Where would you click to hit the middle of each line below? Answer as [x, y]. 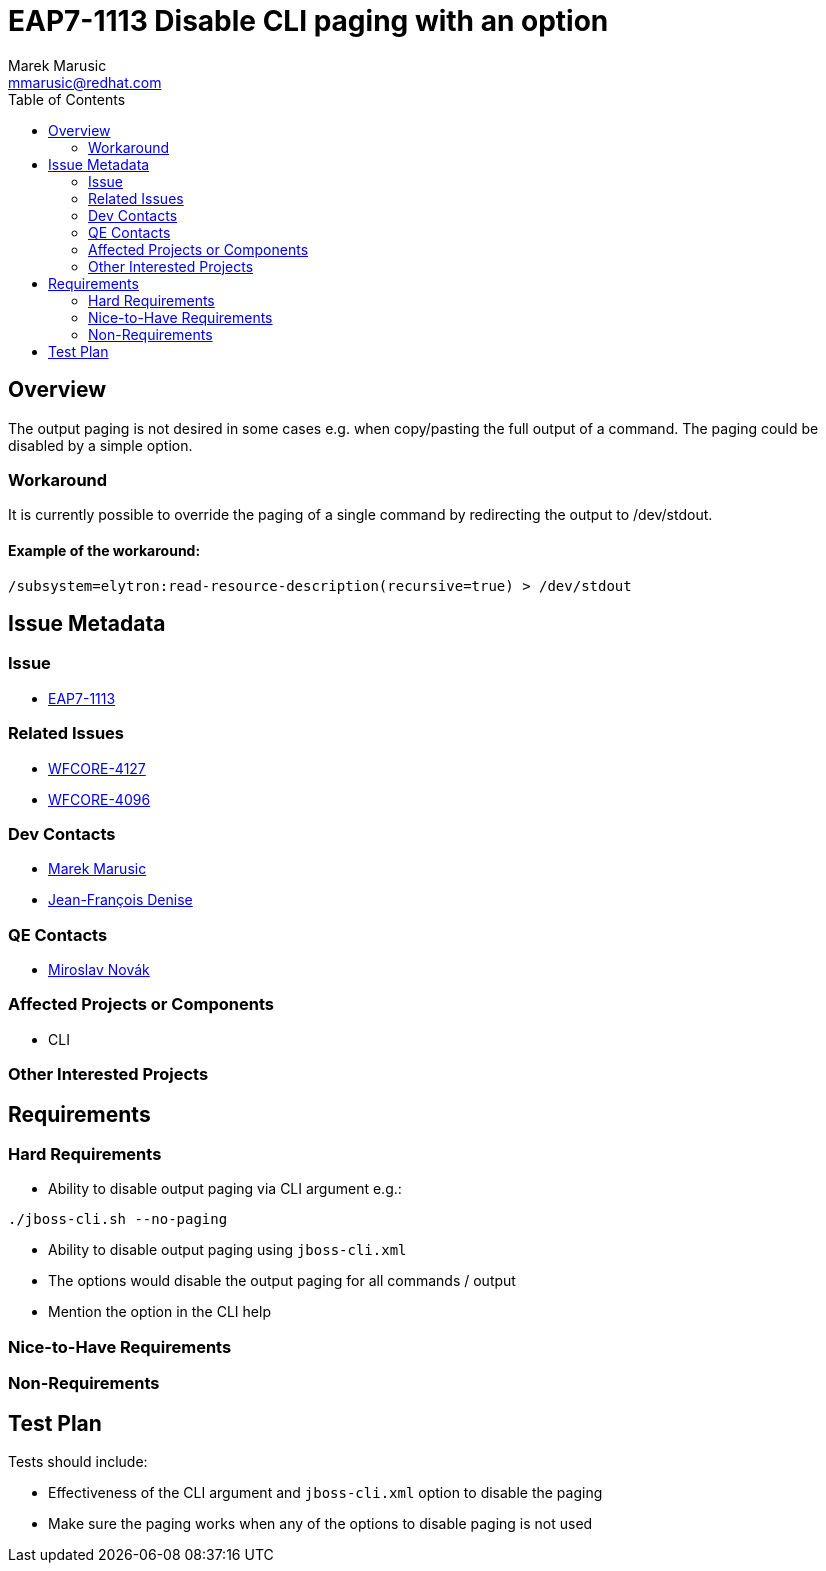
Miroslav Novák [99, 970]
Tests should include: [78, 1461]
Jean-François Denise [120, 900]
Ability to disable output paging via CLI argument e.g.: [225, 1189]
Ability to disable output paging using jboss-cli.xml [227, 1250]
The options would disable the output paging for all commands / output [282, 1281]
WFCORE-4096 [99, 799]
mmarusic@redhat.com [85, 82]
